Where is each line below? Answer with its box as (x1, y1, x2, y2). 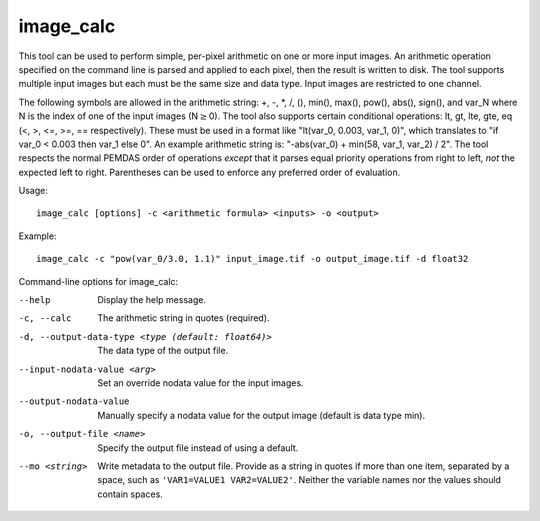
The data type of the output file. (97, 345, 229, 357)
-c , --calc (18, 313, 72, 324)
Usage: (18, 185, 49, 197)
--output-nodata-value (18, 396, 130, 407)
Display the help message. (97, 294, 207, 306)
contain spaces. (97, 488, 164, 500)
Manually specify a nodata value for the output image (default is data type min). (97, 409, 425, 421)
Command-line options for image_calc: (18, 275, 179, 287)
